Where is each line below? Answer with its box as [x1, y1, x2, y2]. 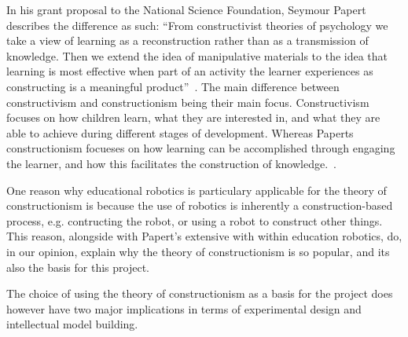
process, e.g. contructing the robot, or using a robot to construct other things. [6, 212, 383, 229]
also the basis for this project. [6, 258, 149, 275]
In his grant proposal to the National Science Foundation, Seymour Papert [6, 2, 366, 17]
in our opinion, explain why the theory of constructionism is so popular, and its [6, 243, 390, 259]
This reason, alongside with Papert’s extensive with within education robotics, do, [6, 228, 402, 244]
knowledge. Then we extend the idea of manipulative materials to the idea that [6, 47, 388, 64]
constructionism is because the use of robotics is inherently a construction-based [6, 197, 393, 214]
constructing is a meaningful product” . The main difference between [6, 78, 340, 94]
